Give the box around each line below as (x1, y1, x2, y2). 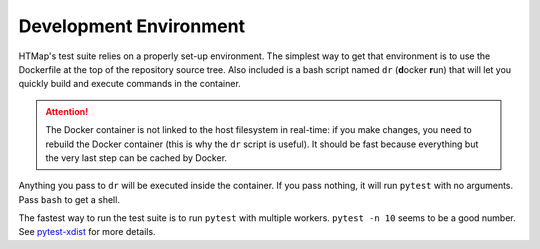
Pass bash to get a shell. (18, 193, 120, 205)
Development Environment (18, 15, 245, 37)
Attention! (45, 105, 89, 117)
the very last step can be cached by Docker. (45, 151, 228, 164)
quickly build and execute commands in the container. (18, 78, 242, 90)
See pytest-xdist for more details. (18, 226, 156, 238)
